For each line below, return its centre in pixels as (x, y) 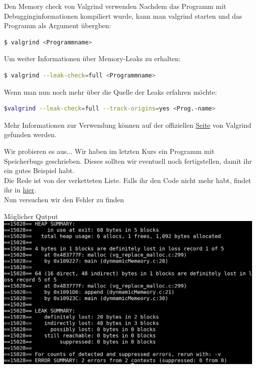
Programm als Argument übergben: (58, 25)
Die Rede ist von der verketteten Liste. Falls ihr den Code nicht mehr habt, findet (128, 180)
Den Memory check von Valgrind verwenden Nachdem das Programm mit (115, 6)
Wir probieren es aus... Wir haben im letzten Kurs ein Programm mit (109, 151)
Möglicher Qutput (31, 216)
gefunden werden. (30, 134)
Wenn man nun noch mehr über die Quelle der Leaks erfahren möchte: (111, 92)
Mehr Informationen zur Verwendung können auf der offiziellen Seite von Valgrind (128, 125)
